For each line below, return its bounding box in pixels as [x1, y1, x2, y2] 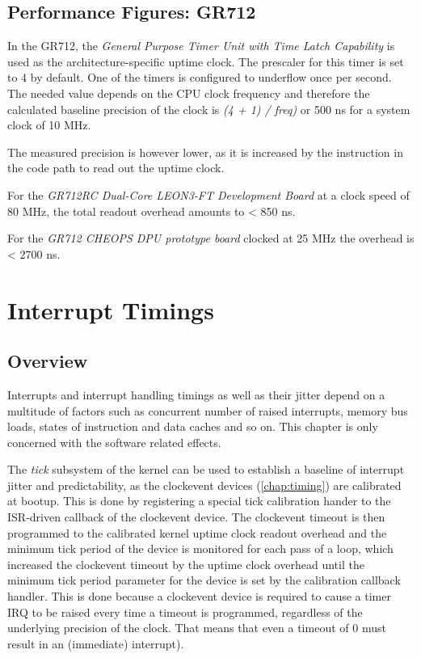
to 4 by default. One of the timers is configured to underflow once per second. [7, 69, 392, 86]
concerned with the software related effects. [7, 433, 221, 450]
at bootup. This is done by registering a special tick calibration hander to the [7, 492, 391, 509]
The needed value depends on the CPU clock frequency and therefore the [7, 84, 370, 101]
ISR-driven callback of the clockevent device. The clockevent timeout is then [7, 508, 385, 525]
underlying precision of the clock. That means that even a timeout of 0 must [7, 619, 386, 636]
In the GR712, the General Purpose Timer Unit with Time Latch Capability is [7, 37, 395, 54]
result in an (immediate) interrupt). [7, 635, 184, 652]
